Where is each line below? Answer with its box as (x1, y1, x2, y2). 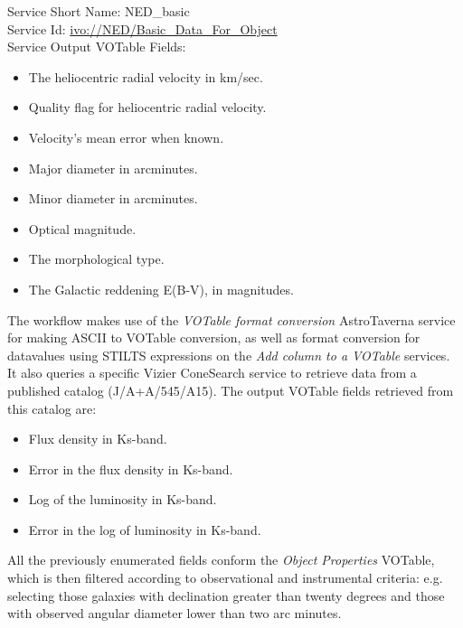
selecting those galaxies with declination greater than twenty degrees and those (7, 586, 445, 605)
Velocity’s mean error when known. (28, 127, 224, 146)
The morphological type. (28, 249, 165, 268)
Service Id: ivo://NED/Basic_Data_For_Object (7, 19, 278, 38)
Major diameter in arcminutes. (28, 158, 198, 177)
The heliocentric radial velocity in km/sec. (28, 67, 263, 86)
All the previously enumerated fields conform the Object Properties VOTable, (7, 550, 435, 569)
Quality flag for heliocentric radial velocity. (28, 98, 267, 117)
